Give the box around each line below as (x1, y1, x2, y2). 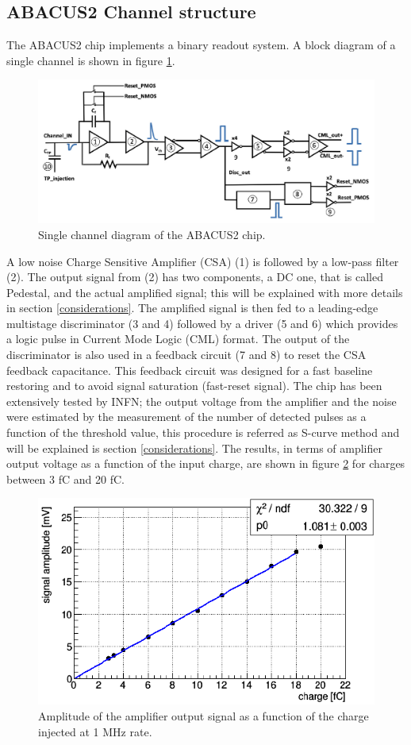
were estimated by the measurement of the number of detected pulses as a (6, 408, 367, 425)
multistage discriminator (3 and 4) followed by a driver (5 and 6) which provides (6, 315, 398, 331)
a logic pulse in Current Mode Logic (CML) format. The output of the (6, 330, 350, 347)
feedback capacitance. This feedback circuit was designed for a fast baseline (6, 361, 373, 378)
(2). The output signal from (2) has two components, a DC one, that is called (6, 268, 383, 285)
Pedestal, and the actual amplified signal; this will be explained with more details (6, 284, 403, 300)
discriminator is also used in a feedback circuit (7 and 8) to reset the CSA (6, 346, 367, 363)
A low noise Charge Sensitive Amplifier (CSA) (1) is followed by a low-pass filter (6, 253, 399, 269)
